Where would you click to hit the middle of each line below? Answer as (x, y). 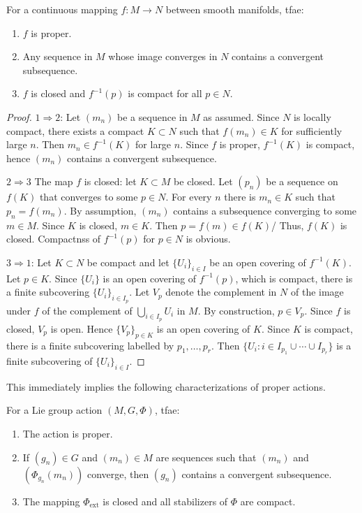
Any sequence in (58, 56)
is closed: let (110, 181)
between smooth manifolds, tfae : (235, 9)
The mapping (51, 501)
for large (153, 144)
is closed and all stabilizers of (165, 501)
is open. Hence (82, 328)
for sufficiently (312, 130)
